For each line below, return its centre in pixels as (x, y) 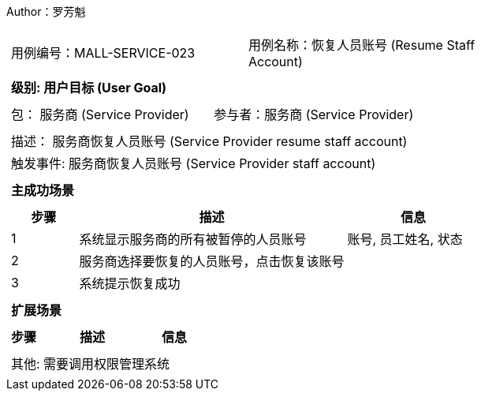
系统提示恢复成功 (130, 283)
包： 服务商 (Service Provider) (100, 114)
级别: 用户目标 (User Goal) (89, 88)
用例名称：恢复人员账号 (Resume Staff (362, 45)
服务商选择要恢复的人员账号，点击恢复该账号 (212, 261)
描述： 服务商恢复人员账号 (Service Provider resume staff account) (209, 141)
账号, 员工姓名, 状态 (405, 239)
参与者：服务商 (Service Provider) (314, 114)
